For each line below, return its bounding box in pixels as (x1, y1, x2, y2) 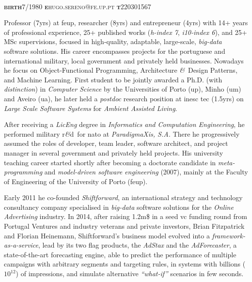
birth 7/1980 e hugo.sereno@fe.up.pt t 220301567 (4, 1, 151, 11)
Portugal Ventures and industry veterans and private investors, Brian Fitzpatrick (4, 221, 245, 231)
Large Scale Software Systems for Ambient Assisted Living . (4, 103, 177, 113)
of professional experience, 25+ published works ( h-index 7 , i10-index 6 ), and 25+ (4, 27, 247, 37)
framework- (212, 230, 245, 240)
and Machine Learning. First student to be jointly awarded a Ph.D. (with (4, 74, 222, 84)
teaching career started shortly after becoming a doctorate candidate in (4, 157, 216, 167)
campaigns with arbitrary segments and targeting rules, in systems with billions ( (4, 259, 246, 269)
